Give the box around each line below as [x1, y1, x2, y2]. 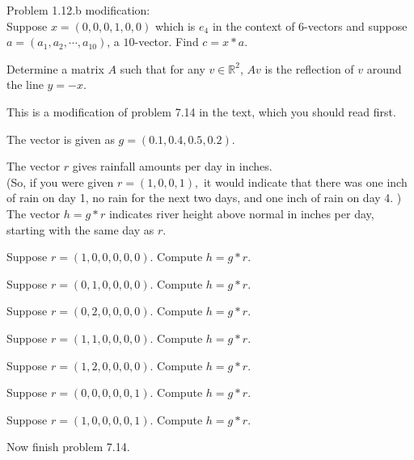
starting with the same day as [6, 221, 154, 238]
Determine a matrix [6, 60, 104, 77]
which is [154, 17, 196, 34]
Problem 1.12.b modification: [6, 2, 150, 18]
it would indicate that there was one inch [203, 173, 408, 190]
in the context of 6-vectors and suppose [212, 17, 408, 34]
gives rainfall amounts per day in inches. [72, 158, 272, 175]
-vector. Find [134, 33, 199, 50]
